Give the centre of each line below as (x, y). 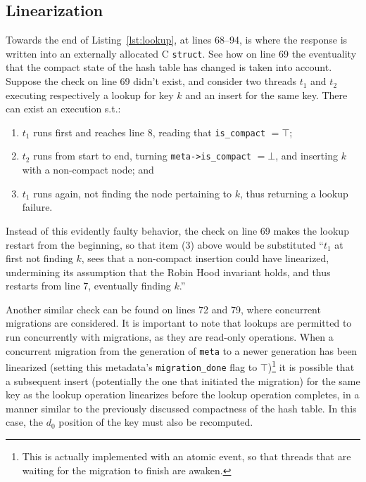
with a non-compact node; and (88, 170)
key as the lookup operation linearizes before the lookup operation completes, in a (183, 395)
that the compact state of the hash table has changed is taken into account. (169, 67)
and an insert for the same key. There (266, 95)
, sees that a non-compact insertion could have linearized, (205, 258)
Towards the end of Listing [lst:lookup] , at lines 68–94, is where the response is (177, 40)
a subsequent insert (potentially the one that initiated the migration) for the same (183, 380)
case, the (24, 422)
